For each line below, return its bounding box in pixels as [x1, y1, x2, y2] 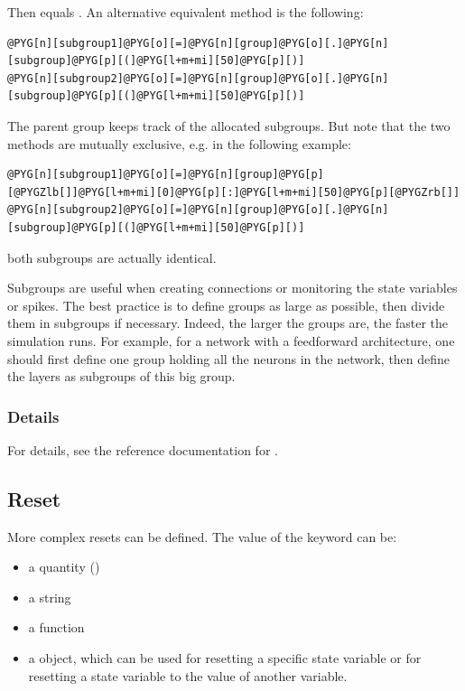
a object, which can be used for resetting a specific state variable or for [28, 649, 422, 668]
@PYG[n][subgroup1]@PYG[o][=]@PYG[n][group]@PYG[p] [7, 168, 324, 182]
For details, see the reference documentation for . [7, 440, 278, 459]
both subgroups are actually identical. [7, 247, 217, 266]
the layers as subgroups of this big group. [7, 367, 236, 386]
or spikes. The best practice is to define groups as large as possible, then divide [7, 295, 445, 314]
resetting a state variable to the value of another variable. [28, 666, 348, 685]
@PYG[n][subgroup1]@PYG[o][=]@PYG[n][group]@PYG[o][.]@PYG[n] [7, 36, 389, 50]
